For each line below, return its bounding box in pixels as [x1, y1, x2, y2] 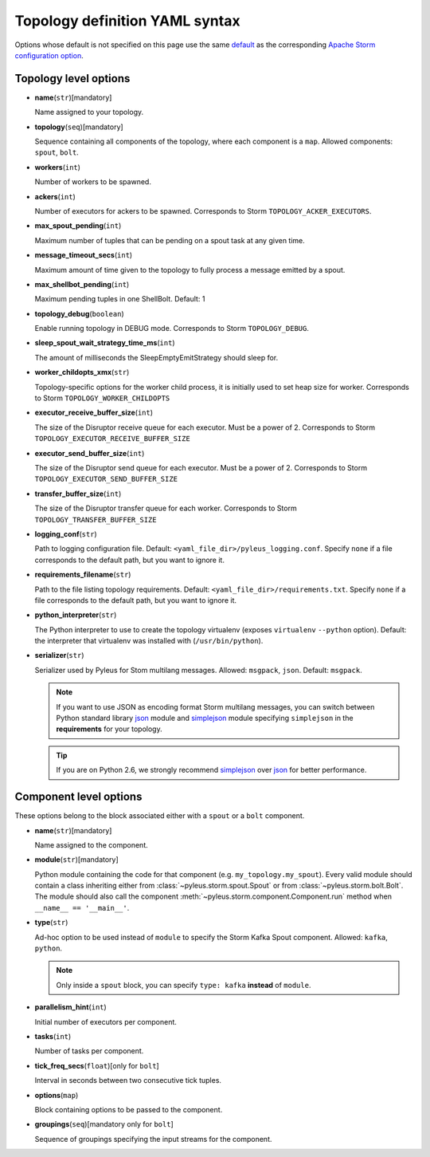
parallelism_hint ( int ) [34, 1002, 107, 1012]
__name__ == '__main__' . [34, 903, 130, 912]
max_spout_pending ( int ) [34, 221, 122, 230]
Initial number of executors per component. [34, 1017, 177, 1026]
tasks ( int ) [34, 1031, 72, 1041]
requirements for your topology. [56, 724, 162, 734]
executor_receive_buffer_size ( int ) [34, 407, 154, 418]
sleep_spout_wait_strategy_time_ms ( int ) [34, 338, 175, 348]
